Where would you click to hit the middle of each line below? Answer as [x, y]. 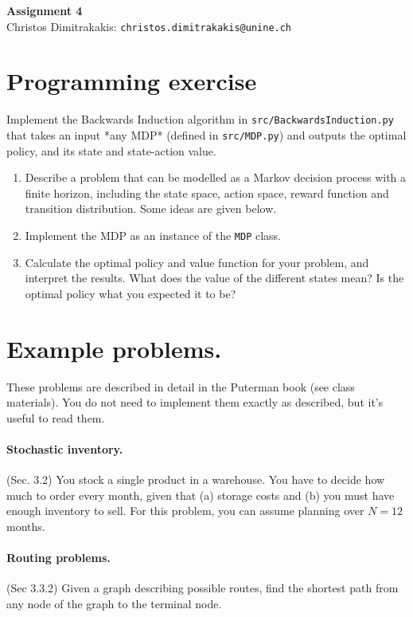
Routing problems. [58, 558]
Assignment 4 [45, 10]
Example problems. [114, 348]
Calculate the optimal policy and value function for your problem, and [197, 262]
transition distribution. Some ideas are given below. [151, 208]
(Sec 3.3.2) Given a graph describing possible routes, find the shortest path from [203, 588]
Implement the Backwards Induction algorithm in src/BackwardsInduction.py [200, 119]
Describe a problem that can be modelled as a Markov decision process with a [216, 177]
